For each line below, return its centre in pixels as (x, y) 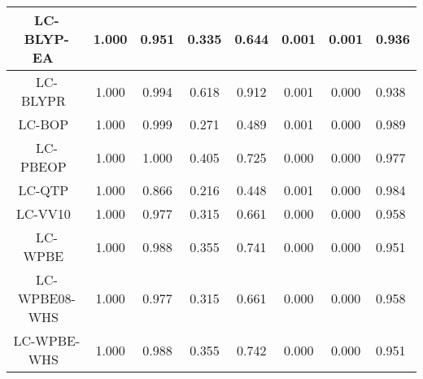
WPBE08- (46, 298)
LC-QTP (44, 190)
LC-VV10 (43, 213)
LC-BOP (44, 124)
